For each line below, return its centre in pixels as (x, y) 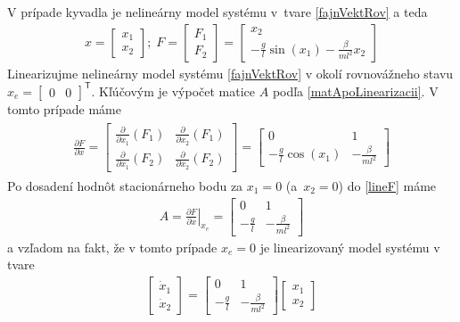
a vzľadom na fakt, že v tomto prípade (112, 247)
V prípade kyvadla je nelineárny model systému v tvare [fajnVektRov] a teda (218, 12)
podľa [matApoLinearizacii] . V (355, 91)
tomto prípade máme (64, 108)
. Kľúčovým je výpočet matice (173, 91)
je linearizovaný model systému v (350, 247)
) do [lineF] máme (387, 185)
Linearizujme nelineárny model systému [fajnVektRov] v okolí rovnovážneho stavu (230, 73)
